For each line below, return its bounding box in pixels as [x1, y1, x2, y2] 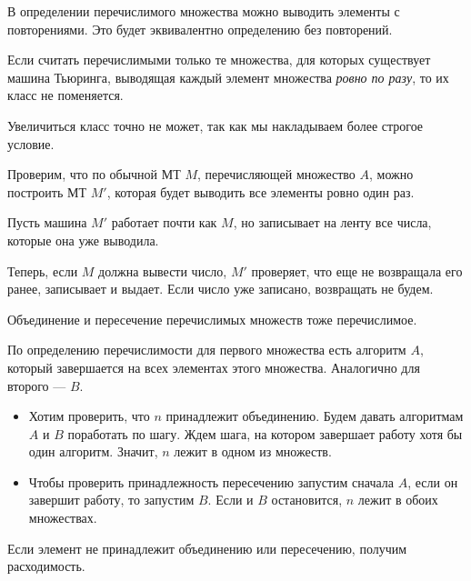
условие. [7, 134, 55, 153]
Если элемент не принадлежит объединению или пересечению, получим [7, 538, 407, 557]
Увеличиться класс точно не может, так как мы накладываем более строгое [7, 115, 424, 135]
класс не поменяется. [7, 85, 124, 105]
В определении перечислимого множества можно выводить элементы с [7, 2, 400, 20]
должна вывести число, [98, 261, 227, 280]
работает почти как [111, 213, 217, 232]
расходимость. [7, 556, 85, 576]
